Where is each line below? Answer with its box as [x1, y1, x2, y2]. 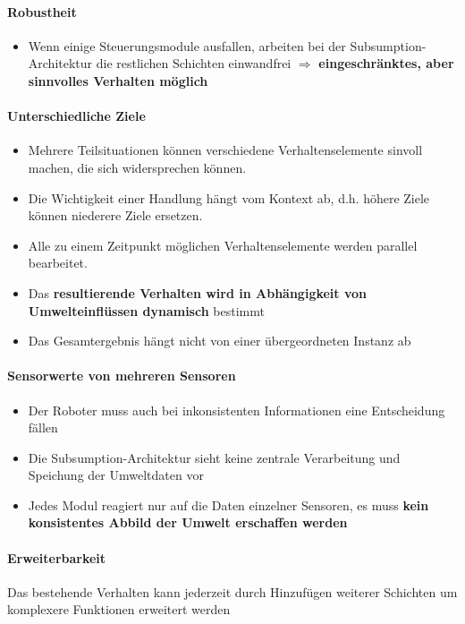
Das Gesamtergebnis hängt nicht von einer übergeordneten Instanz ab [28, 331, 411, 350]
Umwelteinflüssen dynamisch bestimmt [28, 301, 265, 320]
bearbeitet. [28, 253, 88, 272]
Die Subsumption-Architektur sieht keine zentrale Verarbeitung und [28, 448, 401, 466]
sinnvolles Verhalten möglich [28, 71, 208, 90]
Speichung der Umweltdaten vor [28, 466, 204, 484]
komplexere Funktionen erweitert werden [7, 600, 231, 619]
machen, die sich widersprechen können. [28, 158, 247, 176]
